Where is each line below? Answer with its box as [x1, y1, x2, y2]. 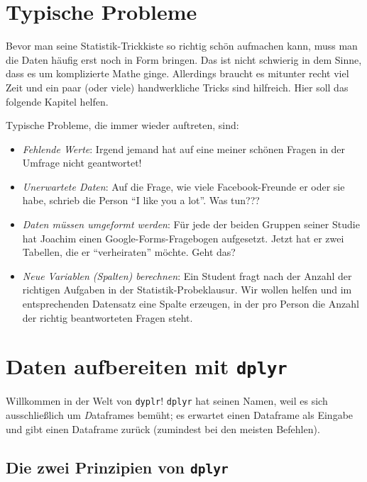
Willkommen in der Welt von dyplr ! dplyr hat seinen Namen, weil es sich [6, 393, 328, 408]
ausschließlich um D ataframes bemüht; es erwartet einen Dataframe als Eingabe [6, 408, 354, 422]
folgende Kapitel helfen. [6, 94, 109, 108]
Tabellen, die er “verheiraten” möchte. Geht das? [22, 245, 236, 259]
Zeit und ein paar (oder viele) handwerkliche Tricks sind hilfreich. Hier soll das [6, 79, 349, 94]
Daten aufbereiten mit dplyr [6, 352, 287, 381]
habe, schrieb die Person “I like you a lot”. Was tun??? [22, 193, 260, 208]
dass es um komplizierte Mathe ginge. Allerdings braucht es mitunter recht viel [6, 66, 349, 81]
